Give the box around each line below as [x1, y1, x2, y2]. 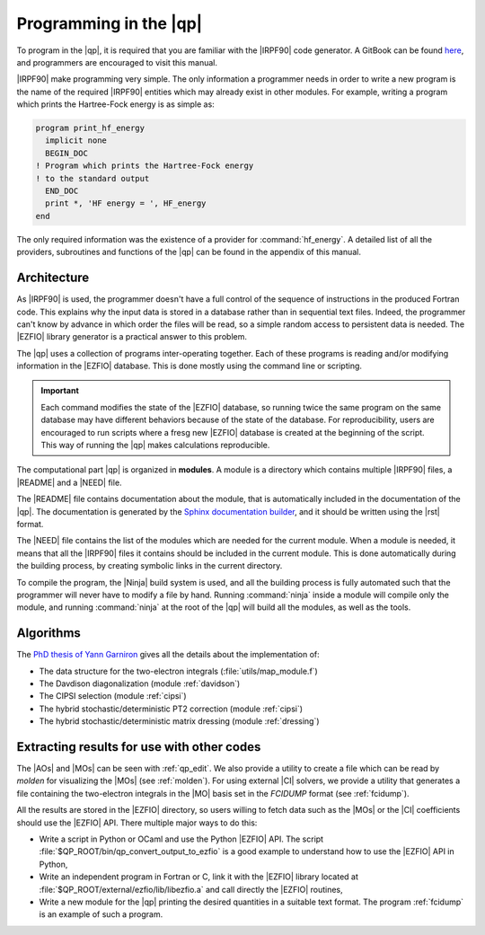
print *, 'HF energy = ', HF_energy [45, 198, 207, 208]
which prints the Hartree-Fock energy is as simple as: [16, 99, 215, 110]
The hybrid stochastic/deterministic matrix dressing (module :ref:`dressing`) [39, 716, 320, 727]
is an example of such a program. [39, 909, 163, 920]
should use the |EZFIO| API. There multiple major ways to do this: [16, 817, 258, 828]
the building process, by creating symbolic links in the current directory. [16, 560, 283, 571]
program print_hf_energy [35, 123, 145, 134]
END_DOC [45, 186, 79, 197]
